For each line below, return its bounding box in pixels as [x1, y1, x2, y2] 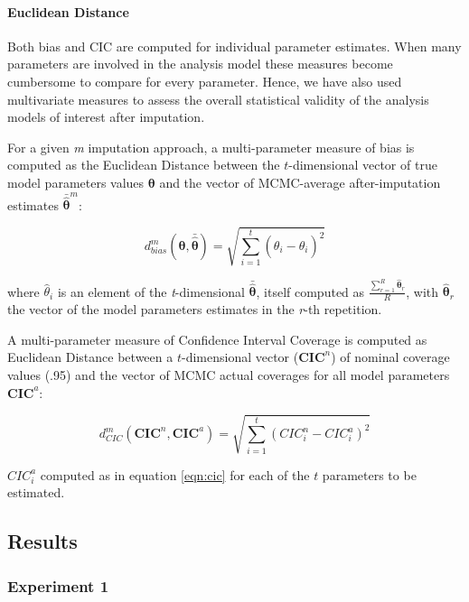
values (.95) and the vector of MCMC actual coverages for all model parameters [7, 366, 450, 384]
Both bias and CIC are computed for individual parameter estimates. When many [7, 36, 462, 55]
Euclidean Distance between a [7, 347, 174, 366]
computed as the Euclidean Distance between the [7, 155, 280, 174]
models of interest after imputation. [7, 107, 205, 126]
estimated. [7, 483, 65, 502]
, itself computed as [256, 282, 365, 301]
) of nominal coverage [331, 347, 450, 366]
